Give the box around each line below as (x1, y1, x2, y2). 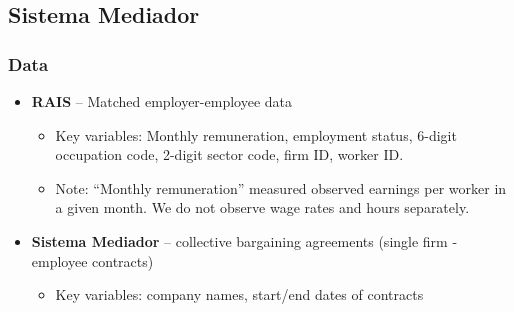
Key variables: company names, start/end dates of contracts (55, 284, 424, 305)
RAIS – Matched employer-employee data (31, 91, 293, 111)
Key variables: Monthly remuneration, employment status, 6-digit (55, 124, 457, 145)
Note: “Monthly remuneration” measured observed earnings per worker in (55, 177, 507, 198)
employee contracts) (31, 250, 154, 271)
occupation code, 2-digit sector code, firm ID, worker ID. (55, 144, 404, 165)
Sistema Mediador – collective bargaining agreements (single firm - (31, 230, 458, 251)
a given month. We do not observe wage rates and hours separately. (55, 197, 470, 218)
